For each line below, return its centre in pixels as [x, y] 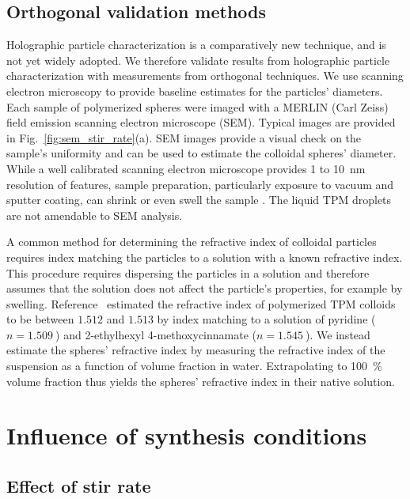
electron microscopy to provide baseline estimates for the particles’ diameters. [195, 91]
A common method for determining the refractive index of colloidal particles [192, 242]
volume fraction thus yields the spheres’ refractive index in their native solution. [201, 381]
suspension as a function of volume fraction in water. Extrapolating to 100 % [194, 366]
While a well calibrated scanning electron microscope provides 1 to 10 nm [186, 168]
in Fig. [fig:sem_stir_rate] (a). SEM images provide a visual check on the [184, 137]
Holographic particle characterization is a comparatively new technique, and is [196, 45]
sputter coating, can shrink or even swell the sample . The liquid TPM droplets [199, 200]
